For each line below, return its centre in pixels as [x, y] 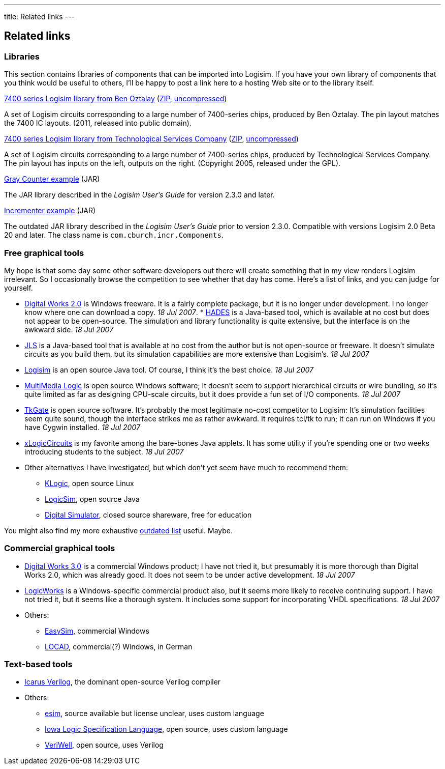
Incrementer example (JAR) [50, 211]
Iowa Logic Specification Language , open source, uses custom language [166, 729]
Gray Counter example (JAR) [52, 179]
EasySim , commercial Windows [97, 631]
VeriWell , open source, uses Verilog [104, 745]
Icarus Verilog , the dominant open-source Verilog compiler [123, 682]
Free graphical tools [44, 253]
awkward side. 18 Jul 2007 [69, 329]
